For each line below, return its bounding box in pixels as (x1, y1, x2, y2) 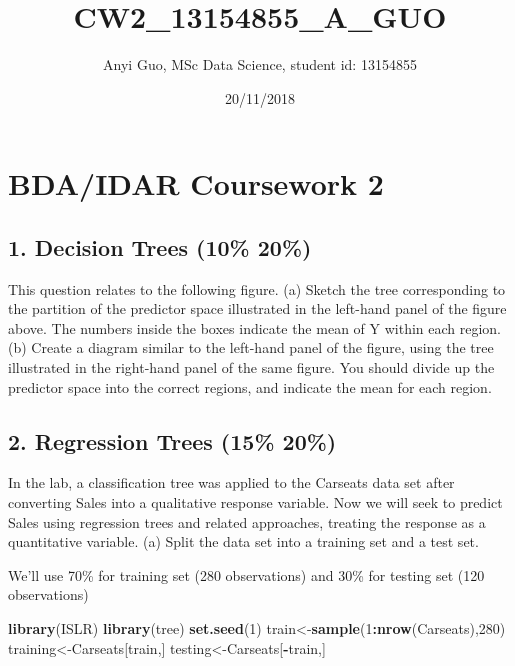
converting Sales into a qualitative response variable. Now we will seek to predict (8, 492, 503, 513)
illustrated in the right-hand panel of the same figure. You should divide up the (8, 357, 495, 378)
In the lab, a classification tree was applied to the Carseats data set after (8, 472, 455, 493)
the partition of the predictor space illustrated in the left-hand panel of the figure (8, 298, 507, 319)
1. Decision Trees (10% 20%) (8, 231, 312, 262)
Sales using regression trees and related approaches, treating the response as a (8, 511, 486, 532)
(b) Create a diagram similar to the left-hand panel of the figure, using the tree (8, 337, 494, 358)
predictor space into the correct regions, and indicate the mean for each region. (8, 376, 492, 397)
